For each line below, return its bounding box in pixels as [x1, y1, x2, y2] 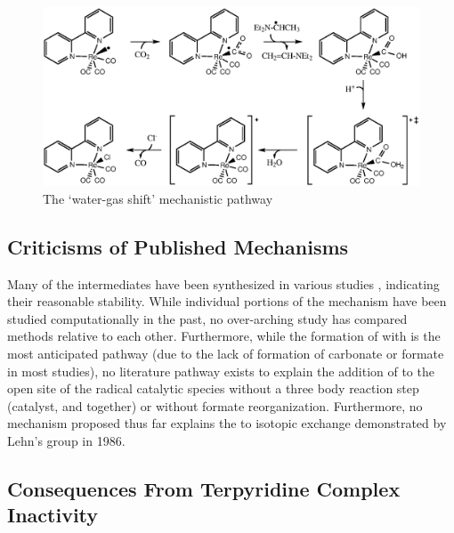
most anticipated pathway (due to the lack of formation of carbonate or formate [7, 344, 444, 362]
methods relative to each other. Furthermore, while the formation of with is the [7, 327, 441, 345]
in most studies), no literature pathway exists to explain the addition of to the [7, 361, 434, 380]
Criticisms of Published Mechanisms [7, 232, 349, 260]
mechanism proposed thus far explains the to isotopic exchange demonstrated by [7, 414, 447, 432]
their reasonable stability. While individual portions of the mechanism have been [7, 292, 447, 311]
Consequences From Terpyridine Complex [7, 474, 401, 502]
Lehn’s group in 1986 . [7, 431, 126, 449]
